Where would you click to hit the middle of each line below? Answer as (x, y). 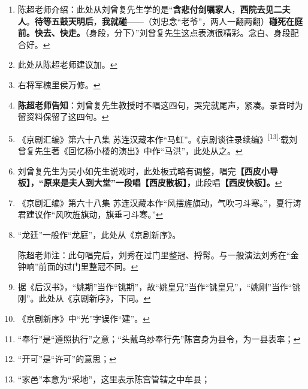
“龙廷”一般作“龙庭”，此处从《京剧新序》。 (99, 234)
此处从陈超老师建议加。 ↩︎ (67, 64)
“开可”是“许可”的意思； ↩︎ (67, 359)
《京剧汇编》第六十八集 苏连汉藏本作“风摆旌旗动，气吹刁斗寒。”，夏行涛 (159, 202)
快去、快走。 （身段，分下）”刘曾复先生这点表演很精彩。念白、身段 (162, 33)
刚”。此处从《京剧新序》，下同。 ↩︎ (84, 298)
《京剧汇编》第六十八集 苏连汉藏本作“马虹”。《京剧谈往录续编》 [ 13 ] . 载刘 (158, 138)
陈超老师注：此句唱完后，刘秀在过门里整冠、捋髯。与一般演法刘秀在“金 (158, 254)
